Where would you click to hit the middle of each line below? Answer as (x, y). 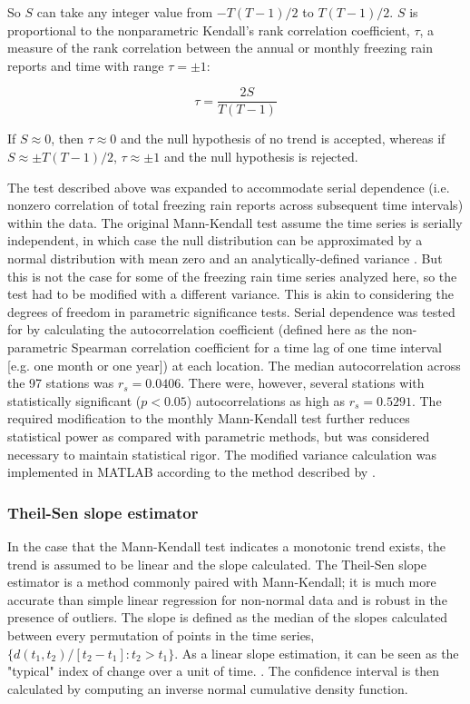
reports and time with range (86, 65)
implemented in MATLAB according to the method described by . (191, 472)
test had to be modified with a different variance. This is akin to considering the (230, 294)
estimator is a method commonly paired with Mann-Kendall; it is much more (222, 582)
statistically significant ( (74, 400)
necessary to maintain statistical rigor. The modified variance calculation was (222, 454)
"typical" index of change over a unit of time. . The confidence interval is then (224, 671)
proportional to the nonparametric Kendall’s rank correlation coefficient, (209, 30)
